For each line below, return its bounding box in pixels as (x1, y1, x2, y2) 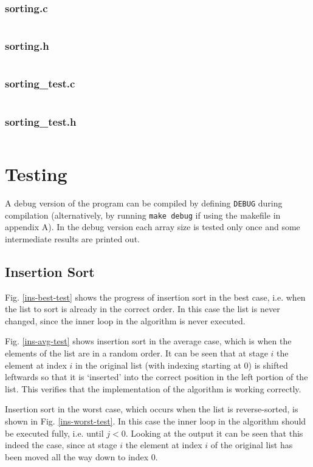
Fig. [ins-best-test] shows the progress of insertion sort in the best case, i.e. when (5, 290, 306, 303)
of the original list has (210, 438, 293, 451)
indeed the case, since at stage (5, 438, 117, 451)
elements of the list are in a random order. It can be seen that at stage (5, 347, 268, 360)
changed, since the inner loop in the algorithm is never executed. (5, 314, 246, 327)
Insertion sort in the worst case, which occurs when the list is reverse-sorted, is (5, 403, 298, 415)
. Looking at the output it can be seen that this (125, 426, 303, 439)
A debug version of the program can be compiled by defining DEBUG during (5, 197, 283, 209)
